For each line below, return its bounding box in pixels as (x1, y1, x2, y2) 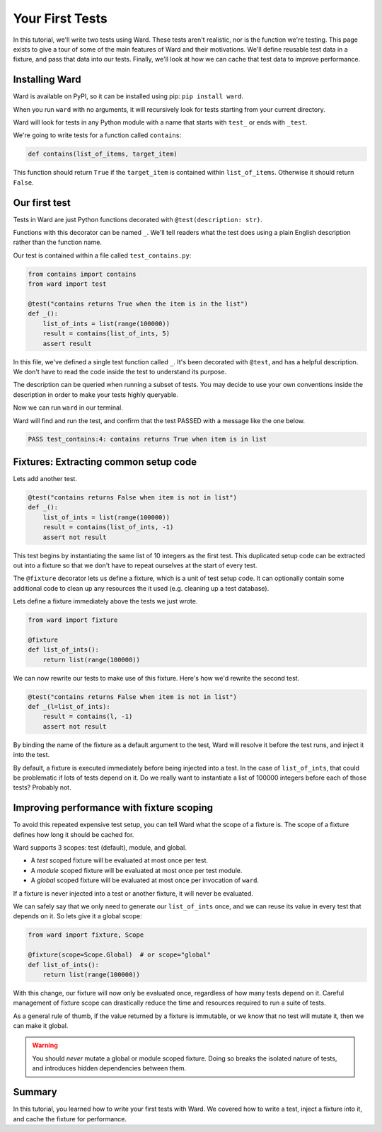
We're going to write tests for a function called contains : (13, 131, 182, 139)
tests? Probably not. (13, 783, 71, 792)
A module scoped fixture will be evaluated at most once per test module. (30, 866, 243, 874)
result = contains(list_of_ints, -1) (42, 524, 174, 531)
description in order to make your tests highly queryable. (13, 390, 178, 399)
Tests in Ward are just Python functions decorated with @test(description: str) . (13, 215, 263, 224)
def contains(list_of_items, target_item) (28, 150, 178, 158)
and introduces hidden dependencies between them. (32, 1064, 187, 1073)
